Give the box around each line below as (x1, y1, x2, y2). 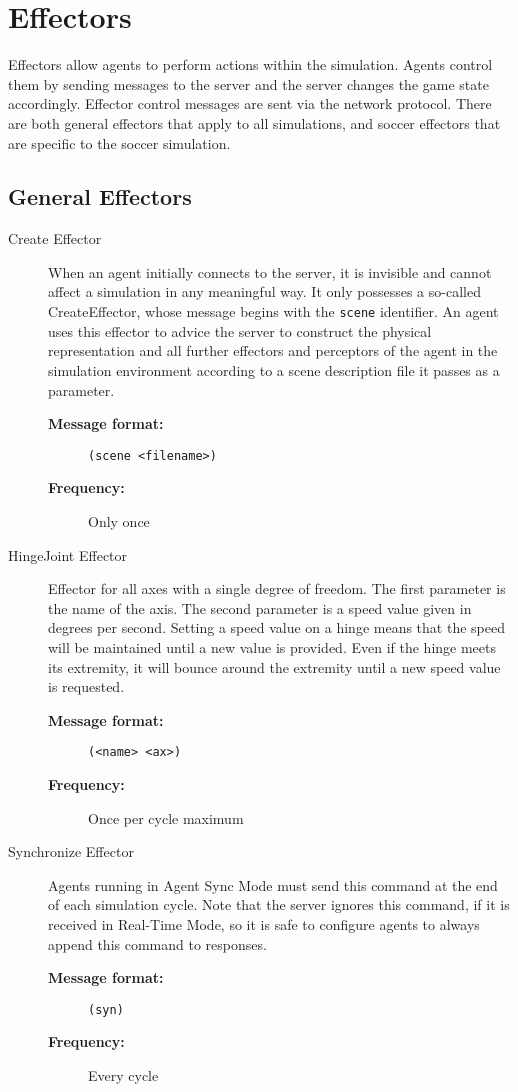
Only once (88, 510, 150, 531)
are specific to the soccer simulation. (8, 132, 231, 153)
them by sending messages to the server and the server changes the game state (8, 73, 489, 94)
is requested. (48, 676, 125, 697)
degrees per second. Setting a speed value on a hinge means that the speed (48, 617, 505, 638)
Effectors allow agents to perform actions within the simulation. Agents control (8, 54, 493, 75)
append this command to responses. (48, 933, 267, 954)
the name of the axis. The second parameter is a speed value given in (48, 597, 472, 618)
